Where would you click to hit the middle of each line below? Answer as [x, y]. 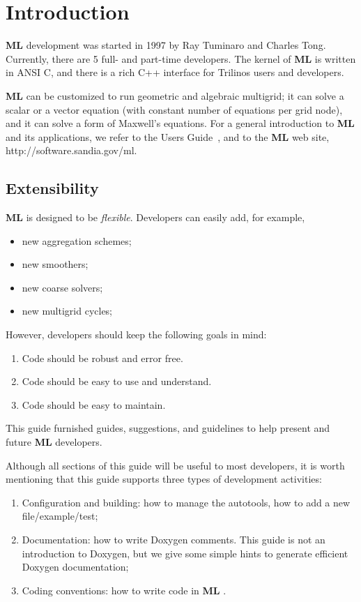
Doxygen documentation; [75, 567]
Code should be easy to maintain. [94, 404]
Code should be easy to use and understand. [117, 381]
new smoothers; [55, 264]
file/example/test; [60, 516]
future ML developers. [54, 442]
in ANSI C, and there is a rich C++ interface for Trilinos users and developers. [175, 72]
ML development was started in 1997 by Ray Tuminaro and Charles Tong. [166, 45]
